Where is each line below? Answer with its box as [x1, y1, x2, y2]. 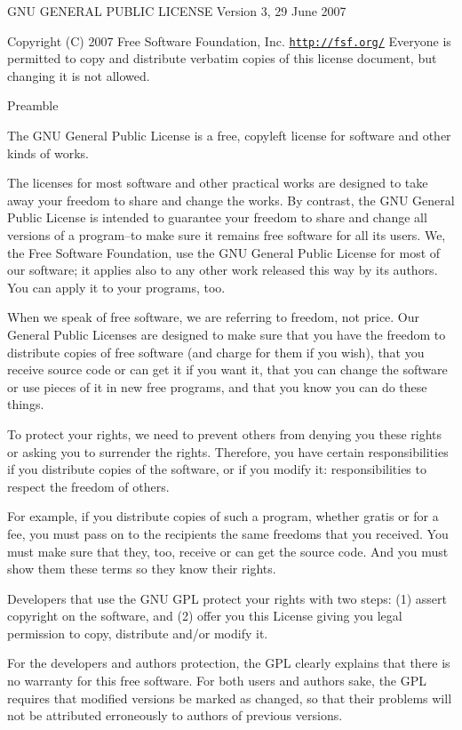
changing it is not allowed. [7, 66, 150, 84]
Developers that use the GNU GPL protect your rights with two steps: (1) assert [7, 589, 447, 607]
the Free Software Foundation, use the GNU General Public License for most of [7, 243, 441, 261]
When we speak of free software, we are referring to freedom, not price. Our [7, 308, 420, 326]
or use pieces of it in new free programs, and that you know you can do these [7, 377, 427, 396]
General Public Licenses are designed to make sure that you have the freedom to [7, 325, 446, 343]
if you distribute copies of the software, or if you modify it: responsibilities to [7, 460, 426, 478]
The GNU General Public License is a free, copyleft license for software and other [7, 126, 451, 145]
